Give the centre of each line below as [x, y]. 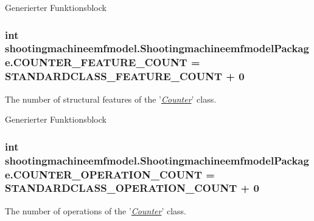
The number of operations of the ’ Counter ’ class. [96, 210]
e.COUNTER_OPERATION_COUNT [103, 174]
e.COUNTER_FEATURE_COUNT [96, 62]
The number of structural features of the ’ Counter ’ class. [111, 99]
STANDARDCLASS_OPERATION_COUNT [121, 188]
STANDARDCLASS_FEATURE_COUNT [113, 76]
